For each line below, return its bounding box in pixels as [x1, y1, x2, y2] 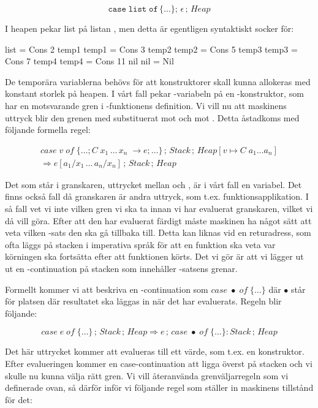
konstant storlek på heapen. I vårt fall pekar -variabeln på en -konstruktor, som [5, 87, 304, 100]
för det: [5, 393, 32, 406]
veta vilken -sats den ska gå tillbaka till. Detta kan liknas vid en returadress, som [5, 226, 311, 239]
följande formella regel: [5, 123, 91, 136]
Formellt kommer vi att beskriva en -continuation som [5, 282, 208, 295]
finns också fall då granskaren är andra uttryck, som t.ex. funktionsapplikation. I [5, 190, 309, 203]
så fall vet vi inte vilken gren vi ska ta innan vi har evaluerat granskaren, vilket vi [5, 202, 313, 214]
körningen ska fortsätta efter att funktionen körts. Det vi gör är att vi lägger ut [5, 250, 304, 263]
